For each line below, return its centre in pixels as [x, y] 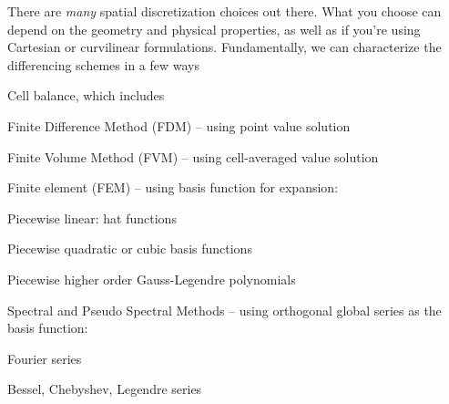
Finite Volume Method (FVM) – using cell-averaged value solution [193, 156]
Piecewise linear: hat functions [92, 218]
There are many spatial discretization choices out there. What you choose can [224, 11]
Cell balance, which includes [86, 95]
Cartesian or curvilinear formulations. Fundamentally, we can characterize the [224, 47]
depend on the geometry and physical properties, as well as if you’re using [214, 29]
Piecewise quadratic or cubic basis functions [130, 249]
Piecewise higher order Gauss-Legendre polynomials [152, 279]
